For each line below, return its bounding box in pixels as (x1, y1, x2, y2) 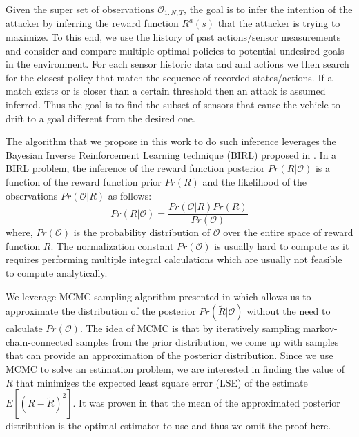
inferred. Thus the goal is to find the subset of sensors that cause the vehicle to (6, 97, 340, 112)
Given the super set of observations (6, 2, 155, 16)
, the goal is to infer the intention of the (184, 2, 353, 16)
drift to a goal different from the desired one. (6, 110, 195, 125)
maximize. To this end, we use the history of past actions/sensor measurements (6, 30, 341, 44)
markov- (302, 321, 338, 336)
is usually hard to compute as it (214, 238, 349, 253)
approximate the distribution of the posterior (6, 304, 196, 318)
